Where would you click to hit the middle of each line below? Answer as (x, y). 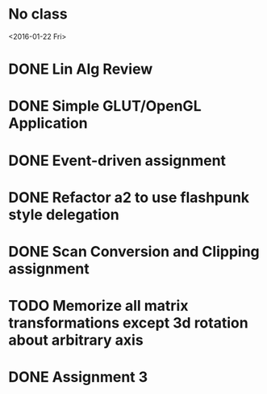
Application (48, 123)
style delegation (64, 214)
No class (38, 14)
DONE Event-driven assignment (117, 161)
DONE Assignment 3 (78, 377)
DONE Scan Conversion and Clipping (134, 251)
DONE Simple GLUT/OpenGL (105, 106)
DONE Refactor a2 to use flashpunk (129, 197)
